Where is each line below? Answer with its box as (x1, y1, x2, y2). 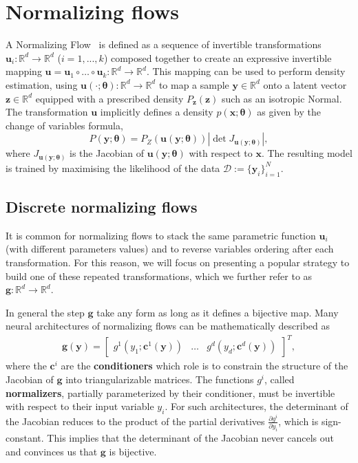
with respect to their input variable (6, 399, 154, 413)
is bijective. (109, 444, 157, 458)
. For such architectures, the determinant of (165, 399, 348, 413)
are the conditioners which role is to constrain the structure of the (61, 358, 348, 373)
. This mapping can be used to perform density (146, 64, 346, 78)
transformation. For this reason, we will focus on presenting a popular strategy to (6, 255, 350, 269)
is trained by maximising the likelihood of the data (6, 160, 220, 175)
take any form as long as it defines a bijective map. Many (96, 305, 339, 319)
